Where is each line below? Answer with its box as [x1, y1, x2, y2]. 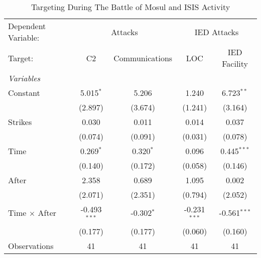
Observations [8, 239, 54, 251]
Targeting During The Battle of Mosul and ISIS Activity [31, 1, 230, 13]
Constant [8, 87, 40, 98]
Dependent [8, 20, 46, 32]
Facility [222, 58, 248, 69]
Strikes [8, 116, 32, 127]
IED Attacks [194, 26, 239, 38]
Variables [8, 72, 41, 84]
